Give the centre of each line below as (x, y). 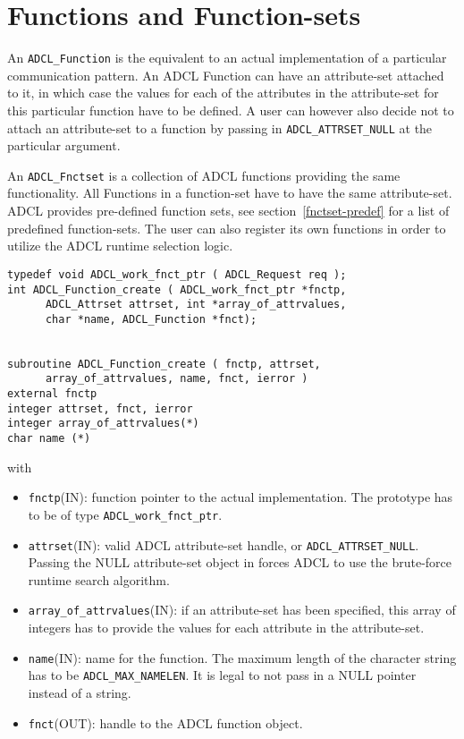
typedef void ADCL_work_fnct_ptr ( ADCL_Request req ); (177, 274)
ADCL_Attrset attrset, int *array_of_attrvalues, (196, 305)
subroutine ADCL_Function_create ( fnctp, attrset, (164, 364)
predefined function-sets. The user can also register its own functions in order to (227, 228)
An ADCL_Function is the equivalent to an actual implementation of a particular (227, 58)
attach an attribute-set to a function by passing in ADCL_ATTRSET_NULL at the (220, 127)
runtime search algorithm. (99, 579)
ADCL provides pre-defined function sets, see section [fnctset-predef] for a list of (228, 211)
